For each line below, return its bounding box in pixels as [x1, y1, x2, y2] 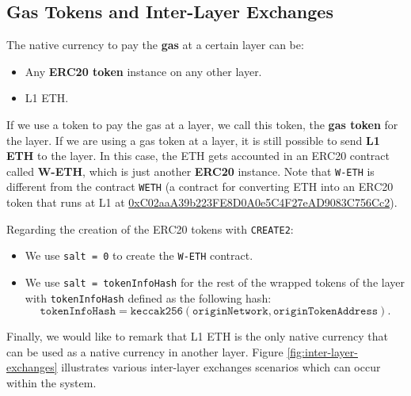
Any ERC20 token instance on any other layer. [25, 63, 262, 79]
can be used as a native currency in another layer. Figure [6, 343, 284, 360]
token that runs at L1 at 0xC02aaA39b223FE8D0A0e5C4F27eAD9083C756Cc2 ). [6, 194, 398, 211]
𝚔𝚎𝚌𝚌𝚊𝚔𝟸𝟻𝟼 [130, 306, 183, 318]
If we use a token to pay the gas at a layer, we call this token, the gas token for [6, 116, 398, 132]
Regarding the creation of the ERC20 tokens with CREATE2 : [6, 220, 294, 237]
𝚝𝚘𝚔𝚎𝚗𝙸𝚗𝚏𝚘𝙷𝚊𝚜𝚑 [40, 306, 116, 318]
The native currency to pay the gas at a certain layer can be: [6, 36, 304, 53]
